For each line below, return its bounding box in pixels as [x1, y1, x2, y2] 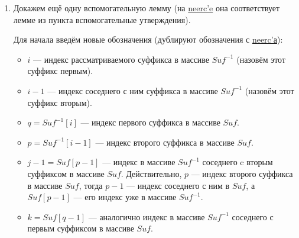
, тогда [79, 179, 103, 191]
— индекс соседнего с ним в [126, 179, 230, 191]
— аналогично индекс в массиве [88, 210, 205, 223]
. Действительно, [121, 167, 182, 179]
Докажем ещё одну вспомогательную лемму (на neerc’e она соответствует [13, 2, 280, 14]
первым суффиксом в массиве [27, 222, 134, 234]
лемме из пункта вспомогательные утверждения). [13, 13, 191, 25]
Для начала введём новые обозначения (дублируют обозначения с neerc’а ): [13, 33, 283, 46]
